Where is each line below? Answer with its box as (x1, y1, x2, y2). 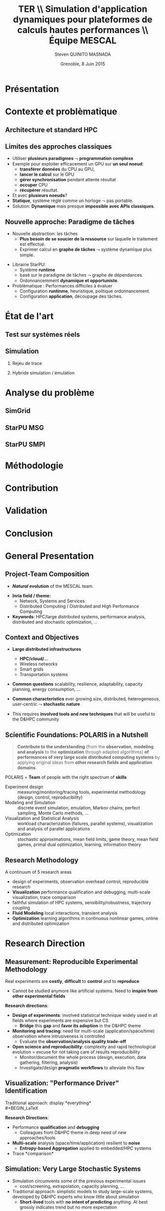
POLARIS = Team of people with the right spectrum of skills (5, 774, 127, 780)
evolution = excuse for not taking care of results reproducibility (12, 1049, 140, 1055)
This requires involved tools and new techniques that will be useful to (12, 711, 155, 717)
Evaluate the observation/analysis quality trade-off (19, 1039, 127, 1045)
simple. (19, 252, 34, 258)
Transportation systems (19, 672, 68, 678)
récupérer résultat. (19, 187, 59, 193)
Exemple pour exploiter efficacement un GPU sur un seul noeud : (12, 161, 144, 167)
